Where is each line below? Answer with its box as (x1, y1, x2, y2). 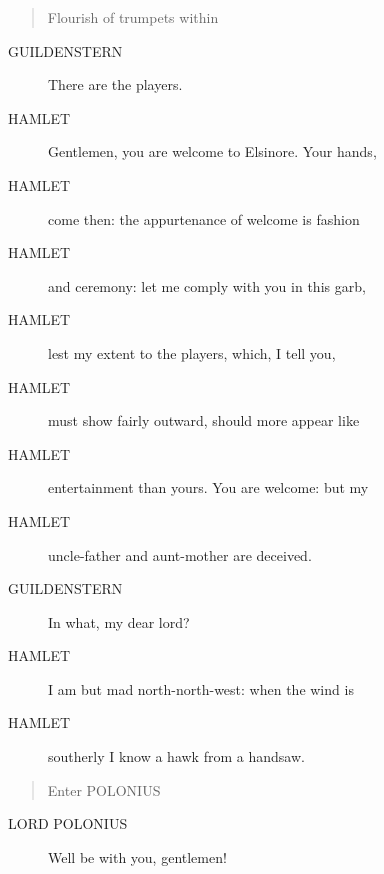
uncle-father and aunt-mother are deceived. (48, 544, 312, 565)
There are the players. (48, 74, 183, 95)
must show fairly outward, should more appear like (48, 410, 360, 431)
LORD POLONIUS (8, 813, 128, 834)
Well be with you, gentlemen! (48, 846, 227, 867)
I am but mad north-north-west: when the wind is (48, 678, 354, 699)
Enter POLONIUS (47, 779, 161, 800)
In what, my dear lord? (48, 611, 190, 632)
